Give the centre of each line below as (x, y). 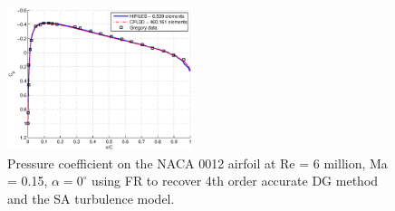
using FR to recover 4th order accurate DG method (235, 181)
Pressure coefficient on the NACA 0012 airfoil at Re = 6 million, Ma (197, 163)
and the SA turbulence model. (91, 198)
